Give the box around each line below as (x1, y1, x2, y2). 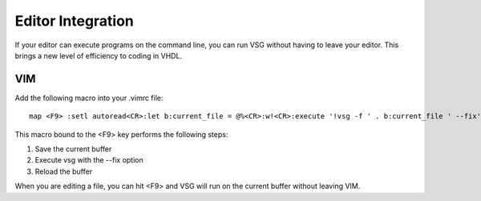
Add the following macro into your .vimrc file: (14, 93, 164, 103)
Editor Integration (14, 12, 134, 30)
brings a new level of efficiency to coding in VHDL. (14, 50, 183, 60)
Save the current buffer (34, 144, 112, 154)
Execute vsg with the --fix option (34, 155, 143, 165)
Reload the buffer (34, 167, 92, 176)
